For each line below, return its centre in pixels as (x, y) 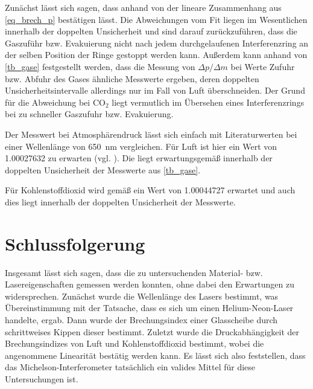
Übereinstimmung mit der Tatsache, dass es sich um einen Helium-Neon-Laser (149, 308)
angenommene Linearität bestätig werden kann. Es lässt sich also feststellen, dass (155, 355)
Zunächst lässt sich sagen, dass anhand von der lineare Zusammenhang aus (143, 7)
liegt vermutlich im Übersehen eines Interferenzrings (208, 102)
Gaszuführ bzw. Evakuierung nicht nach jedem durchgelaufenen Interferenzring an (157, 43)
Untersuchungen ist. (42, 378)
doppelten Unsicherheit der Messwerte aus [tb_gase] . (103, 169)
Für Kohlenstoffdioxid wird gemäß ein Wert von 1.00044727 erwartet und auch (150, 190)
